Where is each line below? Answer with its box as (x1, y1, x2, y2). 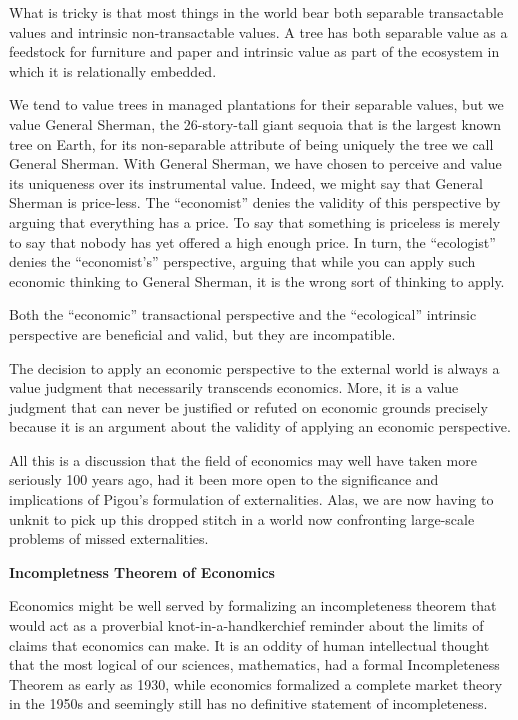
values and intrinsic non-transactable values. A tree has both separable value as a (9, 21, 508, 42)
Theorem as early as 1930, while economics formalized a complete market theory (9, 673, 503, 694)
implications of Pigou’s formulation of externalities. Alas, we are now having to (9, 489, 494, 510)
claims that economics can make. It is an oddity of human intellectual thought (9, 634, 490, 655)
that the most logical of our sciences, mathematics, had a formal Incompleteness (9, 654, 500, 675)
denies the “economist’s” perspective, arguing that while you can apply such (9, 251, 476, 272)
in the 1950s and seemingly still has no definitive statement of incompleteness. (9, 693, 488, 714)
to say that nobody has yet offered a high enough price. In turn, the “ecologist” (9, 231, 496, 252)
